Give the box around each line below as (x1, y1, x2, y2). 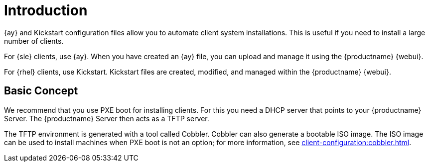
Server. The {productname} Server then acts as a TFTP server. (4, 114, 209, 123)
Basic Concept (4, 84, 78, 97)
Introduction (4, 2, 88, 19)
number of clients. (4, 36, 64, 45)
